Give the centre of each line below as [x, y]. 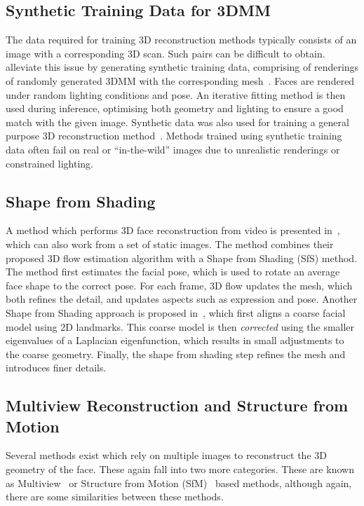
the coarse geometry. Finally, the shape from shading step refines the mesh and [176, 354]
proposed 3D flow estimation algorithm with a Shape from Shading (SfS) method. [182, 258]
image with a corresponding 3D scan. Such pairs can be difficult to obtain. [166, 53]
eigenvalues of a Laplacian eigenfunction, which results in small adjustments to [175, 340]
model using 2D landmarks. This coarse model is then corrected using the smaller [180, 326]
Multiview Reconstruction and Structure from [177, 405]
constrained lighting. [49, 163]
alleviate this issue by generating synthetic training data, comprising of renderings [182, 67]
